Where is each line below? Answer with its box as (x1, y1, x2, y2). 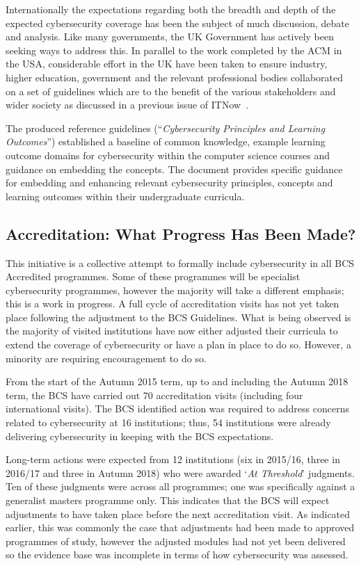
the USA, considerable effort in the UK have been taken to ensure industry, (6, 56, 328, 71)
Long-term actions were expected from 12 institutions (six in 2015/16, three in (6, 452, 340, 467)
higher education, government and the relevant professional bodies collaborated (6, 70, 344, 84)
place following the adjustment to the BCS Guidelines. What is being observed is (6, 309, 351, 324)
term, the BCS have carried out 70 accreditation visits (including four (6, 387, 303, 402)
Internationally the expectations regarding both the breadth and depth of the (6, 2, 336, 16)
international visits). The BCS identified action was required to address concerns (6, 401, 349, 416)
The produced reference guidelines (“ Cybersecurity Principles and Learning (6, 120, 326, 135)
